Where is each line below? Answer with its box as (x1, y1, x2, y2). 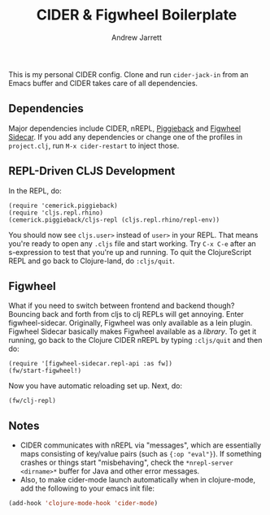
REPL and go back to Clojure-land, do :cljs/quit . (8, 256, 175, 266)
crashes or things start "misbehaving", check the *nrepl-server (20, 457, 233, 468)
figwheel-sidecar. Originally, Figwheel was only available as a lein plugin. (8, 318, 253, 328)
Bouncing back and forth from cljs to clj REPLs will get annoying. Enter (8, 309, 244, 319)
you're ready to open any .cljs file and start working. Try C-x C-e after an (8, 238, 256, 249)
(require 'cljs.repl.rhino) (8, 209, 104, 217)
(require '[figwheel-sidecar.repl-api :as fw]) (8, 360, 173, 368)
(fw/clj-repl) (8, 396, 57, 405)
